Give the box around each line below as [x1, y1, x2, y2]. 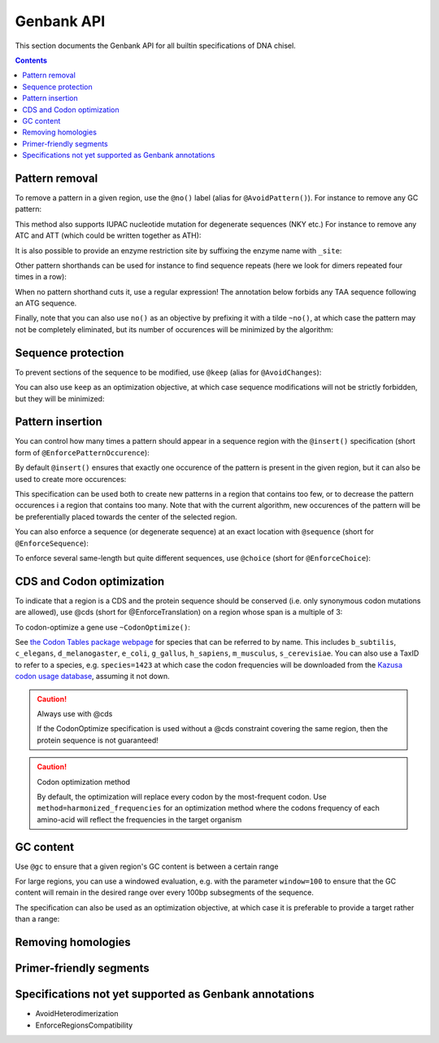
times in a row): [15, 272, 67, 282]
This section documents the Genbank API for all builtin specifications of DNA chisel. [15, 41, 296, 50]
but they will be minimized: [15, 393, 105, 403]
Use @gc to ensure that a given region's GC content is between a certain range [15, 861, 279, 871]
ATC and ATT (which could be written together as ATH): [15, 230, 202, 240]
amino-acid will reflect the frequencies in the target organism [37, 814, 242, 824]
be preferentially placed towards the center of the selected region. [15, 511, 237, 521]
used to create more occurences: [15, 474, 127, 484]
